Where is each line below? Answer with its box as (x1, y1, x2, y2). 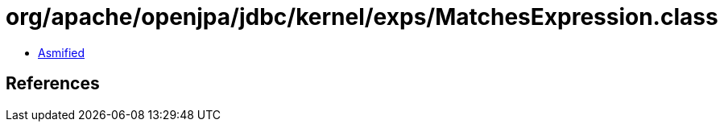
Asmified (38, 45, 85, 60)
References (6, 73, 100, 94)
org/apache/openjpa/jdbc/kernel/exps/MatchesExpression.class (6, 3, 718, 31)
